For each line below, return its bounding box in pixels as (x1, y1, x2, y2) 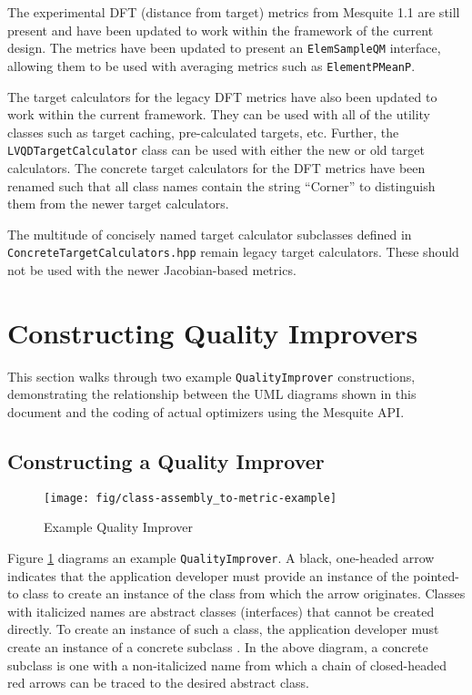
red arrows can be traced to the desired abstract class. (7, 673, 309, 692)
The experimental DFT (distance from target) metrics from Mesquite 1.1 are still (7, 3, 460, 21)
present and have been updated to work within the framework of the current (7, 20, 434, 39)
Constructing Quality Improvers (7, 313, 418, 351)
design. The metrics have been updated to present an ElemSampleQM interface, (7, 38, 441, 57)
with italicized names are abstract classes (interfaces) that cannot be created (7, 601, 435, 620)
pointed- (413, 566, 459, 585)
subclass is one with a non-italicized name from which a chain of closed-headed (7, 655, 447, 674)
